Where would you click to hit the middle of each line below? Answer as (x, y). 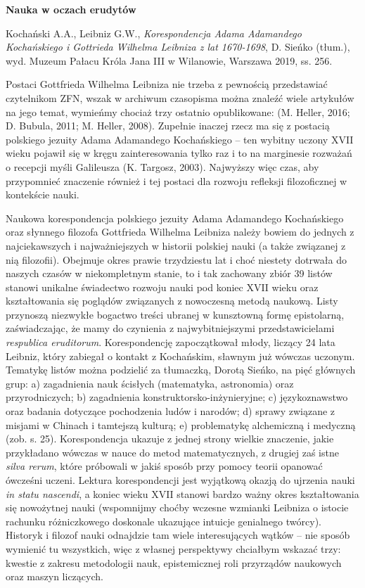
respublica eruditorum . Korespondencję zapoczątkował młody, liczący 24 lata (171, 342)
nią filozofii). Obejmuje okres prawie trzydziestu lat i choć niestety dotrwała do (176, 259)
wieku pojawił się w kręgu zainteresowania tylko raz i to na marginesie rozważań (179, 153)
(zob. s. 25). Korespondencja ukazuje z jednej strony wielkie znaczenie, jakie (170, 439)
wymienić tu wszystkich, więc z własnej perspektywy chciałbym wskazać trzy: (173, 548)
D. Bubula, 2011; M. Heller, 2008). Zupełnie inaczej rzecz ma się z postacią (168, 126)
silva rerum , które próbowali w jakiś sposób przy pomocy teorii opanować (164, 466)
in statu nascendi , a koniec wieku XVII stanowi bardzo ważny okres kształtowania (182, 493)
